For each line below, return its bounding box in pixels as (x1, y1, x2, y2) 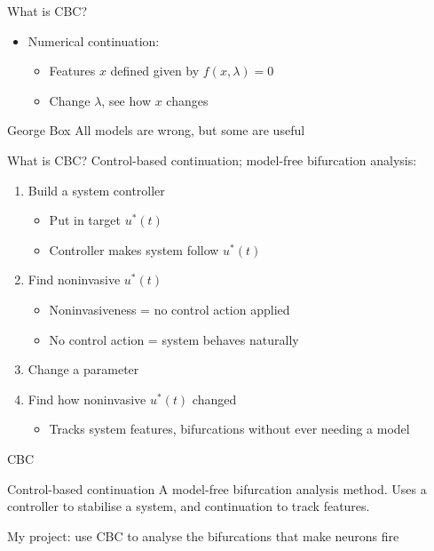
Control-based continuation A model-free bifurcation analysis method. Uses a (7, 479, 427, 498)
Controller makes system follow (49, 240, 219, 259)
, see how (101, 91, 151, 109)
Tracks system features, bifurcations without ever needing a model (49, 419, 410, 438)
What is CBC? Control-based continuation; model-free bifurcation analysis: (7, 150, 417, 169)
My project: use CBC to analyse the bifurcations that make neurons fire (7, 526, 399, 545)
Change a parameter (28, 360, 139, 379)
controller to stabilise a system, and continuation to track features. (7, 497, 370, 515)
